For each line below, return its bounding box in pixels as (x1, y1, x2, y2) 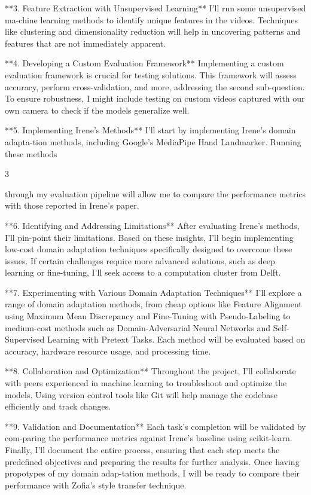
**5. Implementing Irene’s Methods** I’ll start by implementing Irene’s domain (5, 124, 296, 136)
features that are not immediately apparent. (5, 36, 166, 49)
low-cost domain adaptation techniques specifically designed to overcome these (5, 243, 292, 255)
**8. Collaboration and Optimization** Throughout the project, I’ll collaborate (5, 365, 296, 377)
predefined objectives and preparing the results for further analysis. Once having (5, 455, 300, 467)
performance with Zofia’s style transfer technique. (5, 478, 187, 491)
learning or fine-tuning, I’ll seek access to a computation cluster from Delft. (5, 266, 281, 279)
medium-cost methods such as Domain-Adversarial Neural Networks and (5, 321, 271, 334)
